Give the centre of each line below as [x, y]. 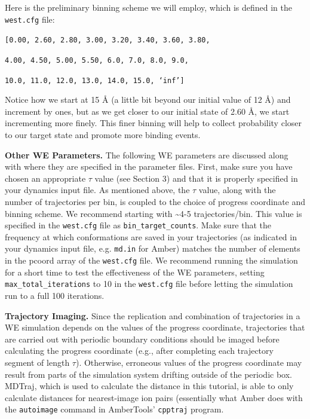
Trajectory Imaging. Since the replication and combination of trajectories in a [153, 315]
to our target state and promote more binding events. [103, 134]
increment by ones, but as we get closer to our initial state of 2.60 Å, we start [147, 111]
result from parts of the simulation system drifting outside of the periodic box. [148, 374]
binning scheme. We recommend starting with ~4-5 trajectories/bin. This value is [154, 213]
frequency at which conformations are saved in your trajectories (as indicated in [151, 236]
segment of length [37, 362]
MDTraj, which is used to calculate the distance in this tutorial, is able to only [149, 386]
